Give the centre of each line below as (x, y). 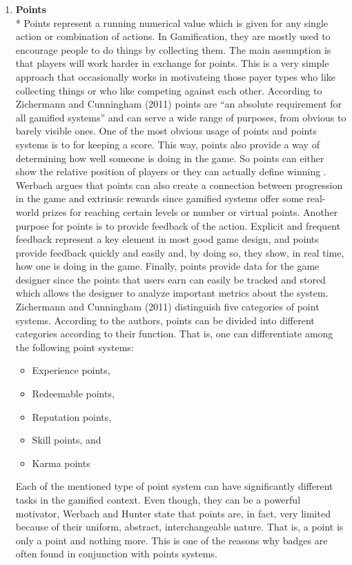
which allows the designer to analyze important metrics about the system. (172, 293)
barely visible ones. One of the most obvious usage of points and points (166, 131)
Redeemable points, (73, 394)
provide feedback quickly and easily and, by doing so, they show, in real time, (180, 252)
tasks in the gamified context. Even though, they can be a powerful (158, 499)
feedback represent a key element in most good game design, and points (167, 239)
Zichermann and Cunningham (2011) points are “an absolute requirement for (178, 104)
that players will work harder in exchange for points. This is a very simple (172, 63)
